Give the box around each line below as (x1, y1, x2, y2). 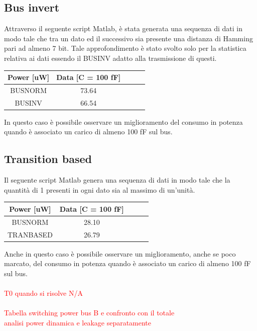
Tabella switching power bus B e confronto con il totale (4, 307, 175, 318)
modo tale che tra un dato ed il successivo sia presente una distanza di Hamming (4, 33, 253, 43)
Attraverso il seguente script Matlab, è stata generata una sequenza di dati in (4, 23, 242, 34)
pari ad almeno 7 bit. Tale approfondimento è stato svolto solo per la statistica (4, 43, 246, 53)
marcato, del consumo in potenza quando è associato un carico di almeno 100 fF (4, 258, 251, 269)
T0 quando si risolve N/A (4, 288, 83, 298)
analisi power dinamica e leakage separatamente (4, 317, 152, 327)
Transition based (4, 151, 92, 167)
